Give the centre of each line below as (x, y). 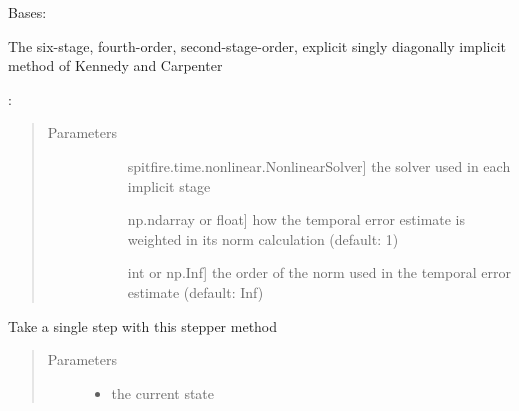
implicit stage (169, 185)
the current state (163, 392)
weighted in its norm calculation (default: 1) (263, 238)
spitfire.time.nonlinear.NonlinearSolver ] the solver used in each (319, 165)
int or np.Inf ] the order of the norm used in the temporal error (319, 272)
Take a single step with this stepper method (143, 325)
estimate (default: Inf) (195, 291)
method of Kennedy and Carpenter (115, 65)
